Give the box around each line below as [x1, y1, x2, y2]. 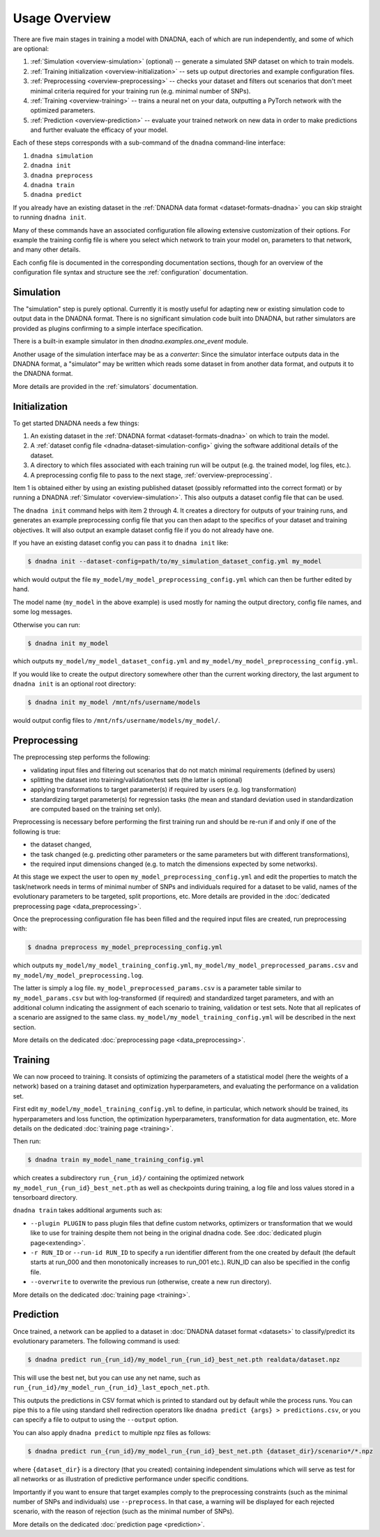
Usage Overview [13, 10, 112, 26]
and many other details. [13, 245, 81, 254]
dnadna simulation [30, 152, 93, 160]
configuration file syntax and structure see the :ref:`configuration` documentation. [13, 268, 248, 277]
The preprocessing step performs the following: [13, 753, 151, 761]
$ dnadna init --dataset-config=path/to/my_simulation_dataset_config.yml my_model [27, 557, 322, 565]
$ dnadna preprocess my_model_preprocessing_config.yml [27, 943, 223, 951]
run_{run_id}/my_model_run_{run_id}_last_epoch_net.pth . [13, 1383, 210, 1392]
